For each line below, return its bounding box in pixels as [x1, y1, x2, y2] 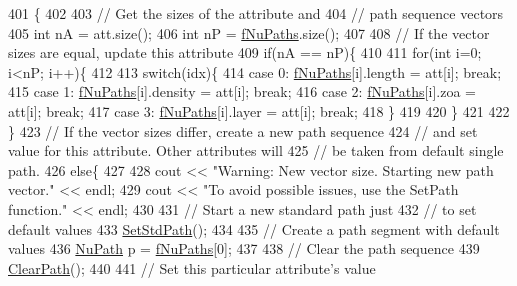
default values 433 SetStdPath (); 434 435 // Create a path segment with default [8, 218, 500, 239]
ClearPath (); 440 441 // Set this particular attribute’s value [8, 257, 376, 278]
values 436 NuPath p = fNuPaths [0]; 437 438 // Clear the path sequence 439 [8, 238, 480, 259]
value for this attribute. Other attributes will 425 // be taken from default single [8, 140, 504, 161]
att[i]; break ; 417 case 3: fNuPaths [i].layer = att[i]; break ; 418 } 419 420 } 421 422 [8, 100, 510, 121]
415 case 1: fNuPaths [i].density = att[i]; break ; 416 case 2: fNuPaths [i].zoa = [8, 81, 476, 102]
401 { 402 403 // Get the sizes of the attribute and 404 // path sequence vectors [8, 3, 504, 23]
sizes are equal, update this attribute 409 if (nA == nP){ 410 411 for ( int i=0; [8, 42, 482, 63]
